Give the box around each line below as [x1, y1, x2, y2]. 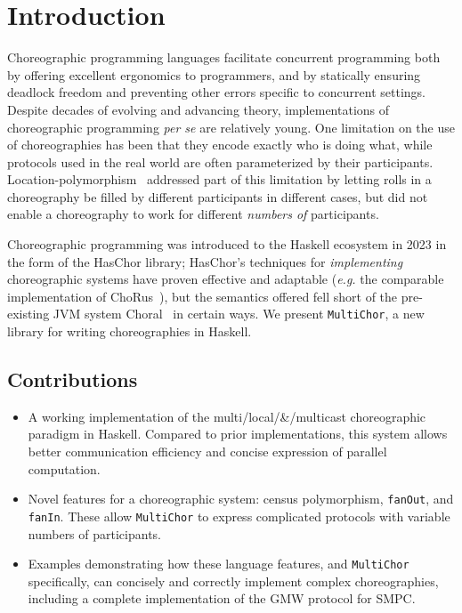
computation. [28, 459, 101, 478]
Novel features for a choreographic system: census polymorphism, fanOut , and [28, 489, 454, 508]
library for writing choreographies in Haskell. [7, 322, 252, 341]
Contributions [7, 366, 138, 393]
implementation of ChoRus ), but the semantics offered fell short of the [7, 286, 398, 305]
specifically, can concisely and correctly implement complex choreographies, [28, 571, 439, 590]
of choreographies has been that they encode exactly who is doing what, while [7, 135, 433, 154]
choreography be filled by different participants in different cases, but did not [7, 187, 428, 206]
